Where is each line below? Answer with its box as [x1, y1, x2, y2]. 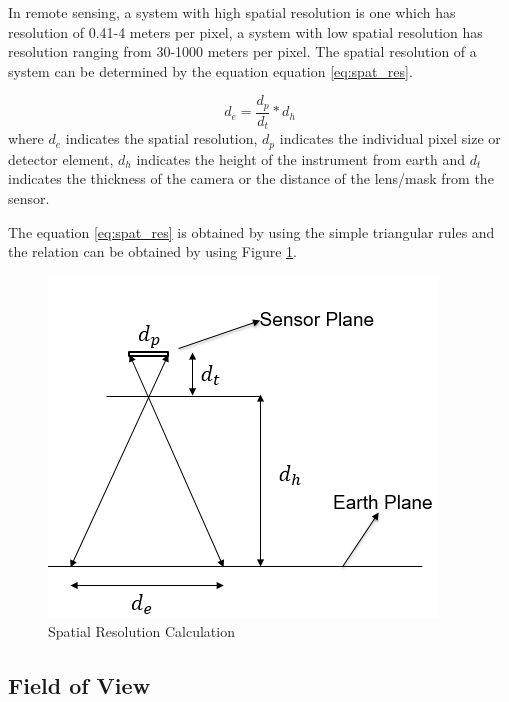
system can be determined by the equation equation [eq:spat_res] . [8, 60, 413, 81]
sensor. [8, 187, 50, 208]
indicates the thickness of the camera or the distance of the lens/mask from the [8, 168, 494, 189]
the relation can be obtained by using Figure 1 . [8, 241, 297, 262]
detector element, [8, 148, 114, 169]
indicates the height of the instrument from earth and [136, 148, 465, 169]
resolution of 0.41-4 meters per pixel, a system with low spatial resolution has [8, 21, 483, 42]
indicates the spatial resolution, [65, 128, 258, 149]
